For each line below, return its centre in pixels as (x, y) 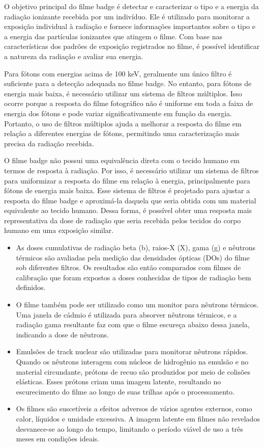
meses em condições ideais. (57, 439)
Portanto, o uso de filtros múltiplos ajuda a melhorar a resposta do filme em (123, 123)
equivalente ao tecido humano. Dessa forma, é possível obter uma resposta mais (128, 210)
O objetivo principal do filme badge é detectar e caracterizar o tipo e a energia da (131, 6)
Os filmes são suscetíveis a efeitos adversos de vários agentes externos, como (134, 409)
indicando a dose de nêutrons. (63, 334)
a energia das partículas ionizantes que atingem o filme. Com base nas (113, 36)
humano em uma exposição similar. (59, 230)
